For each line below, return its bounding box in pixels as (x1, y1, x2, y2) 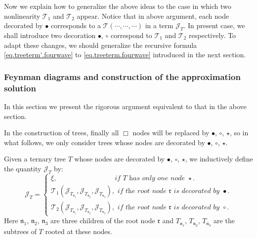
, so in (229, 127, 249, 138)
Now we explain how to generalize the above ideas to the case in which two (4, 1, 231, 11)
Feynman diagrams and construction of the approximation (4, 70, 241, 82)
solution (4, 81, 36, 94)
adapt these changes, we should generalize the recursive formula (4, 40, 197, 50)
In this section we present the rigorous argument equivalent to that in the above (4, 101, 247, 111)
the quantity (4, 163, 42, 173)
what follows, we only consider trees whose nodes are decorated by (4, 137, 205, 147)
